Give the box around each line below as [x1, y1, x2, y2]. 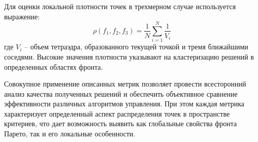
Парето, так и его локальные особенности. [4, 128, 136, 139]
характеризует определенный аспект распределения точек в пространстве [4, 108, 230, 119]
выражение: [4, 11, 40, 21]
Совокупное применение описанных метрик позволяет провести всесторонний [4, 78, 246, 89]
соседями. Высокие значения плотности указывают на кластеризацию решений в [4, 51, 254, 62]
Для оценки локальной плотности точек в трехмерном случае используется [4, 1, 236, 11]
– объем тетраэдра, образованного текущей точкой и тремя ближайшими [24, 41, 248, 52]
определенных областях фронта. [4, 61, 103, 72]
